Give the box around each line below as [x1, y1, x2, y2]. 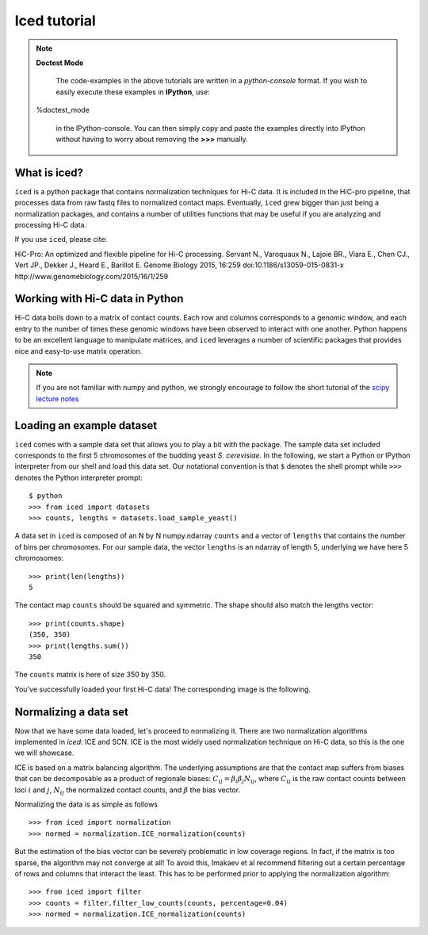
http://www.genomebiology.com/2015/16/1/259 [14, 271, 169, 281]
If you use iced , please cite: [14, 235, 108, 244]
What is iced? [14, 166, 83, 179]
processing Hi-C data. [14, 220, 87, 229]
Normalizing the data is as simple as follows [14, 799, 159, 809]
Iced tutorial [14, 12, 97, 29]
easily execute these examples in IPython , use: [55, 87, 210, 97]
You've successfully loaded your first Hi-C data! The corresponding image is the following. [14, 684, 311, 694]
